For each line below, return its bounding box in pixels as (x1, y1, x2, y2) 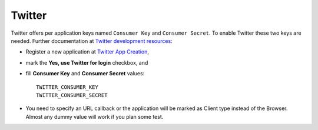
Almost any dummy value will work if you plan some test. (25, 113, 164, 120)
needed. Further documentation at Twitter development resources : (11, 37, 173, 44)
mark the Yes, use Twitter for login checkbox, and (25, 59, 148, 66)
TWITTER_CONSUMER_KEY (36, 84, 98, 91)
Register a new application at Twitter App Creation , (25, 48, 150, 55)
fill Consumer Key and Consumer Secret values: (25, 70, 145, 77)
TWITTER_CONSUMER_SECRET (36, 92, 108, 98)
